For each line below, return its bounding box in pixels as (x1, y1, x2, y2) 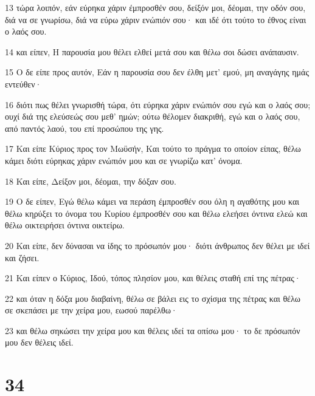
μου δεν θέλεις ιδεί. (5, 336, 74, 349)
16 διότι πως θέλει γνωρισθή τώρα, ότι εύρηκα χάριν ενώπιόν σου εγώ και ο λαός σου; (5, 98, 311, 111)
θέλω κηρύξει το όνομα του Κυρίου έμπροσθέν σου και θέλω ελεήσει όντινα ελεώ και (5, 207, 308, 219)
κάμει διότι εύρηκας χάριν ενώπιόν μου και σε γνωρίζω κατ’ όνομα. (5, 154, 243, 166)
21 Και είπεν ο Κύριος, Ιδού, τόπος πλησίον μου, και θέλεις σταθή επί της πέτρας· (5, 271, 301, 284)
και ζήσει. (5, 251, 40, 264)
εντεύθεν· (5, 77, 42, 90)
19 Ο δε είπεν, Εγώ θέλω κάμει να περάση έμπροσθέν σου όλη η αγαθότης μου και (5, 195, 300, 208)
